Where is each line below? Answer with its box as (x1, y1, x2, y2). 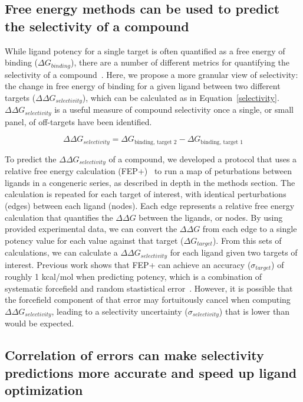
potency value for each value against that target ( (5, 234, 184, 246)
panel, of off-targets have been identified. (5, 115, 152, 128)
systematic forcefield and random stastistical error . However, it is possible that (5, 282, 293, 294)
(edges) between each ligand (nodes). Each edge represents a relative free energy (5, 200, 295, 212)
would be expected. (5, 317, 74, 329)
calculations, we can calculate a (5, 246, 118, 259)
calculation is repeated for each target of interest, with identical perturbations (5, 188, 286, 200)
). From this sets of (212, 234, 282, 246)
